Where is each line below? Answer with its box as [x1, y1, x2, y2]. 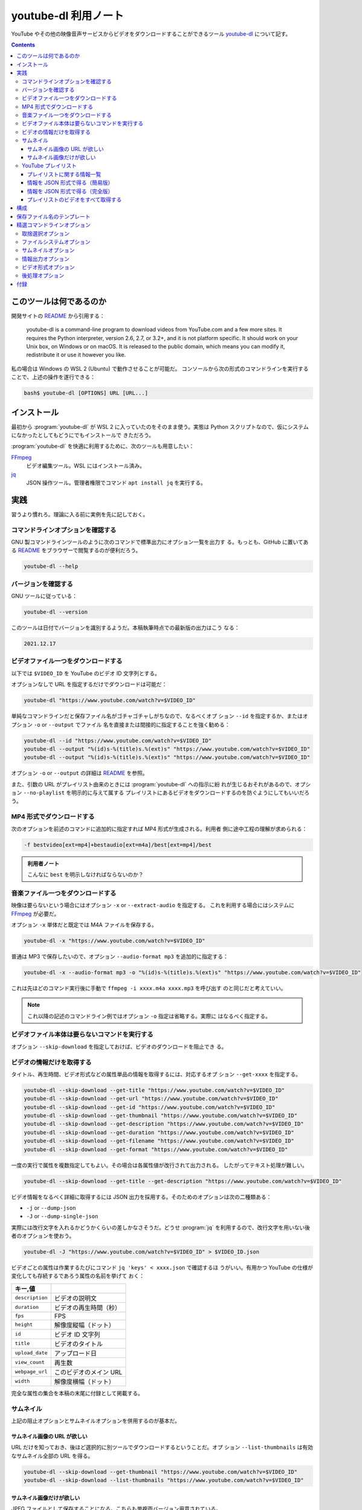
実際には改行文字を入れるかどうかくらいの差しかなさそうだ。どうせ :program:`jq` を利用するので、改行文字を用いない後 [11, 1224, 310, 1231]
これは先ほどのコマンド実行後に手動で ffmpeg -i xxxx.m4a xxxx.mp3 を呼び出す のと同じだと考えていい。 [11, 985, 287, 992]
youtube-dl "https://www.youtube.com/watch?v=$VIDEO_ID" [24, 697, 196, 704]
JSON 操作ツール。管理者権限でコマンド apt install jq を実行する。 [26, 479, 206, 486]
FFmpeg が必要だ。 [11, 910, 60, 917]
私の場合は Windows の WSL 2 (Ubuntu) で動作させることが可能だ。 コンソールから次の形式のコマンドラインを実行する [11, 365, 309, 372]
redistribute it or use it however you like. [26, 351, 126, 359]
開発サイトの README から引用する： [11, 312, 106, 320]
